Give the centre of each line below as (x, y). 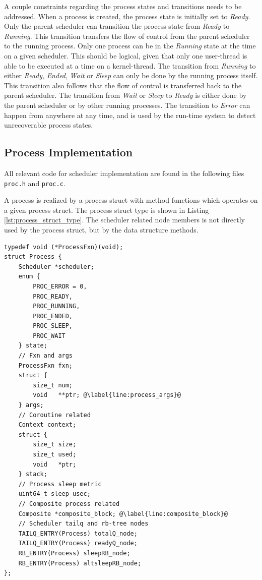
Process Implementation (69, 152)
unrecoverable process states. (49, 125)
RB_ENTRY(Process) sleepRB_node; (74, 553)
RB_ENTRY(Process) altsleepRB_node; (80, 563)
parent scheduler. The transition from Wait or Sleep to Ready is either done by (125, 95)
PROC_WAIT (49, 336)
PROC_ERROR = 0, (60, 286)
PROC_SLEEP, (53, 326)
